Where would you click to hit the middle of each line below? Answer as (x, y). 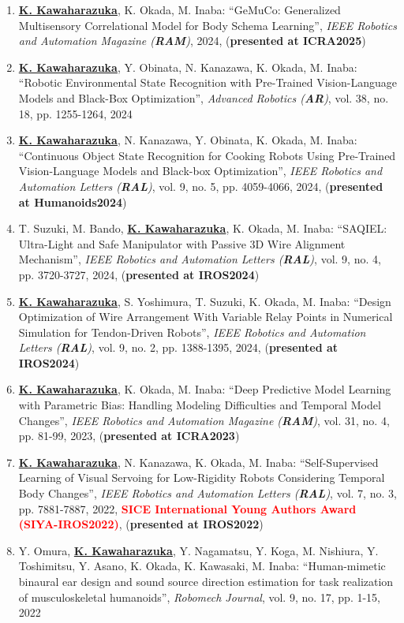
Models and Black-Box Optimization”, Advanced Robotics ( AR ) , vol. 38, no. (204, 97)
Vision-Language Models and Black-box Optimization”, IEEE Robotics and (200, 171)
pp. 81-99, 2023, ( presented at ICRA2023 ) (129, 436)
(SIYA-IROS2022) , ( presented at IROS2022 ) (141, 524)
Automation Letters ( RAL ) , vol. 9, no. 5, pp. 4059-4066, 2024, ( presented (201, 186)
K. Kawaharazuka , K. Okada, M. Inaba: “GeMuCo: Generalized (180, 9)
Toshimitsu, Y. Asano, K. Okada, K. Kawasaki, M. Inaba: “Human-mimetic (202, 566)
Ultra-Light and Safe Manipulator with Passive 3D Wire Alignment (182, 243)
